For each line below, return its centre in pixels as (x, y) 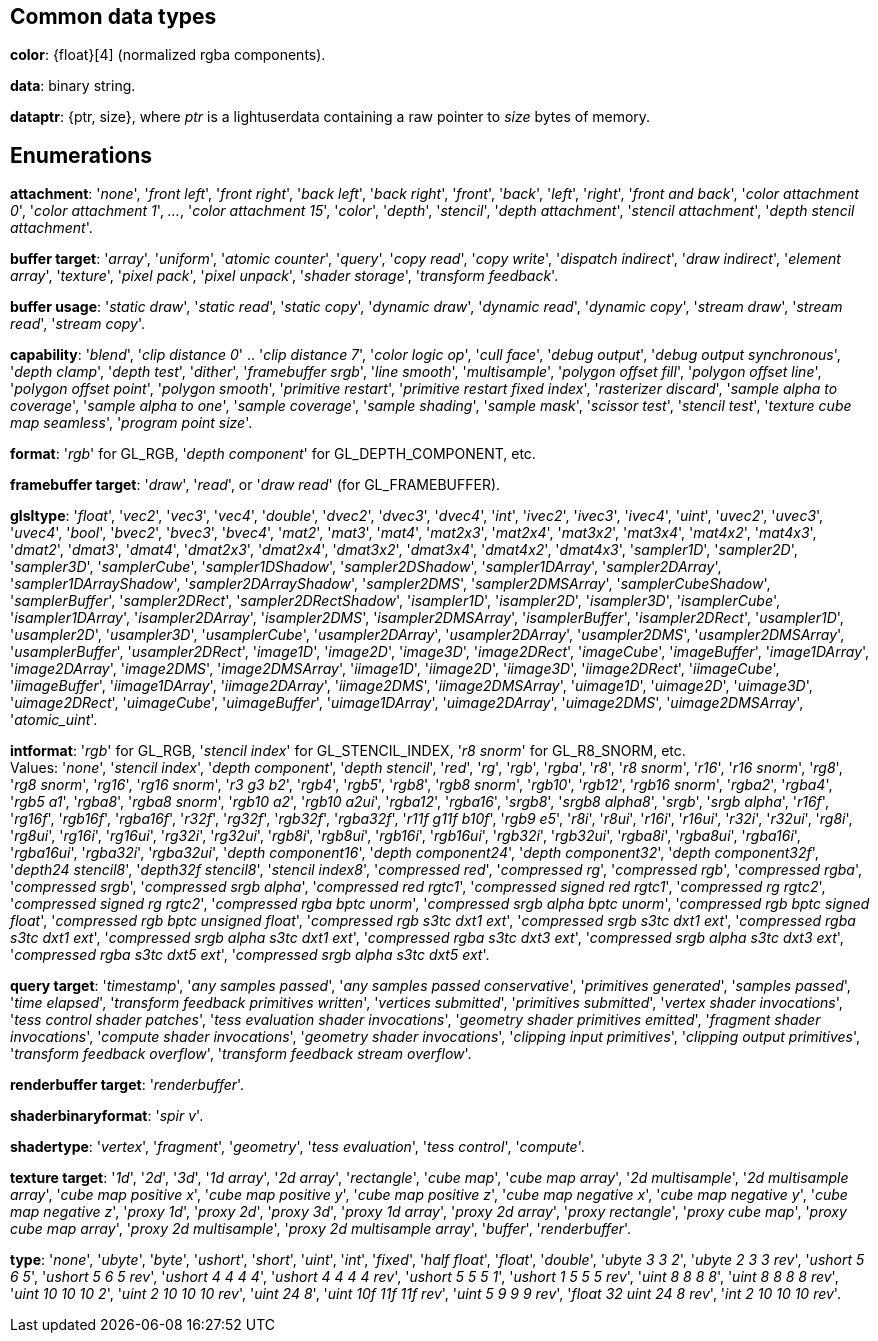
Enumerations (81, 155)
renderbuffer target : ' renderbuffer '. (127, 1085)
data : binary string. (73, 86)
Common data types (113, 16)
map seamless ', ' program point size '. (131, 423)
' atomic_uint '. (54, 720)
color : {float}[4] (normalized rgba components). (168, 55)
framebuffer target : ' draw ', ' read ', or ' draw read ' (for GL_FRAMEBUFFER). (255, 485)
